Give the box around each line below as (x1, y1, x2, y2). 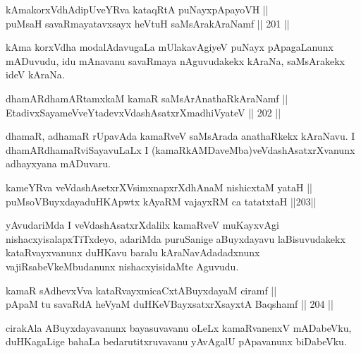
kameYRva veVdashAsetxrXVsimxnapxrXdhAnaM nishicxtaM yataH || (6, 179, 313, 194)
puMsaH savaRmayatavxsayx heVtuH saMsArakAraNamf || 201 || (6, 16, 290, 30)
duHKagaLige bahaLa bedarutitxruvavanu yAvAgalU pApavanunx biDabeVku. (6, 334, 347, 349)
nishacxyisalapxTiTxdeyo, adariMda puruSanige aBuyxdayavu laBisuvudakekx (6, 231, 345, 246)
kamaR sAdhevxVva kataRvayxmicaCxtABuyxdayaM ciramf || (6, 282, 277, 297)
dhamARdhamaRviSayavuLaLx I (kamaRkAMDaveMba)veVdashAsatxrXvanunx (6, 142, 355, 157)
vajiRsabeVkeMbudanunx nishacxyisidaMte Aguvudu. (6, 258, 239, 273)
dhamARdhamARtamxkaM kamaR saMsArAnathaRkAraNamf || (6, 90, 288, 105)
